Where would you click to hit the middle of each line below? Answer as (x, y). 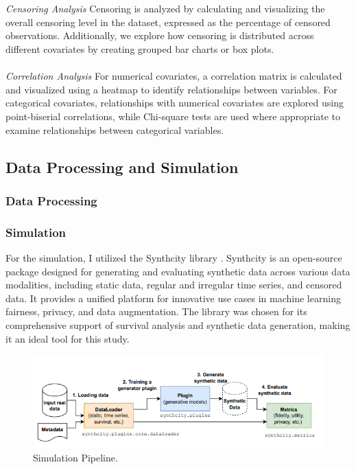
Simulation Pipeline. (75, 458)
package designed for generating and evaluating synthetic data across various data (178, 271)
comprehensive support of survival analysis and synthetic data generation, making (178, 324)
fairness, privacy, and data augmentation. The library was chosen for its (156, 311)
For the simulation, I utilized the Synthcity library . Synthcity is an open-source (174, 257)
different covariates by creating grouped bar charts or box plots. (140, 48)
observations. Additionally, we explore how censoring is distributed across (160, 35)
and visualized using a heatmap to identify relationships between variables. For (171, 89)
